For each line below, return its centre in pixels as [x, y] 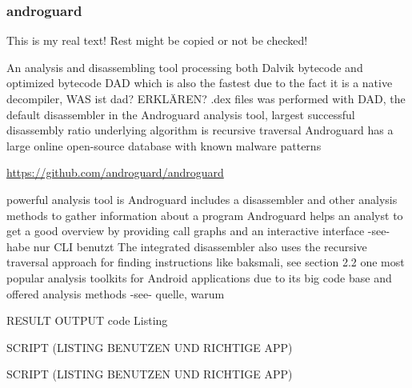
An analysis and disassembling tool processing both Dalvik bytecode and [185, 67]
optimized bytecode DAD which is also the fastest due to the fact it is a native [200, 83]
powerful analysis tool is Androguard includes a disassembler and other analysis [202, 199]
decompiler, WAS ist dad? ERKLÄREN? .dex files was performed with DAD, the [206, 98]
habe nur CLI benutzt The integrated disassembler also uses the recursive [187, 246]
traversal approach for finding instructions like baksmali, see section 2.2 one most [206, 262]
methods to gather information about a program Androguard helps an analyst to [205, 215]
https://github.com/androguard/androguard [115, 172]
